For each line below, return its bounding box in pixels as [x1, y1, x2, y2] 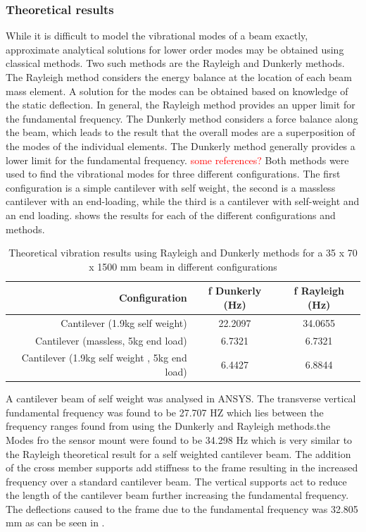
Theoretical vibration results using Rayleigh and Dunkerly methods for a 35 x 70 [8, 245, 358, 260]
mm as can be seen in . [6, 515, 105, 530]
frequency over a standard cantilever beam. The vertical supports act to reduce [6, 474, 347, 488]
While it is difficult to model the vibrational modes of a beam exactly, [6, 28, 308, 43]
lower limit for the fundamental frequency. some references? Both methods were [6, 152, 349, 167]
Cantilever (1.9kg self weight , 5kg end [21, 350, 187, 365]
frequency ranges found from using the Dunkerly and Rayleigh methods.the [6, 419, 331, 433]
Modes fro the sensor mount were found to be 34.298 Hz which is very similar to [6, 432, 353, 447]
